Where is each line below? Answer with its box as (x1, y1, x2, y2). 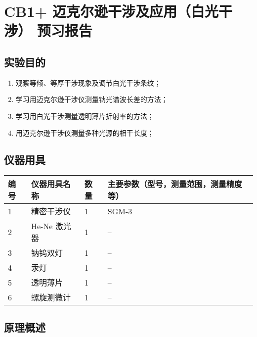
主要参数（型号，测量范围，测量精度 (107, 178, 242, 190)
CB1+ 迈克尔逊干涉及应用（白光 (4, 1, 219, 21)
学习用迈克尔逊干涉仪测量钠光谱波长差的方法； (15, 94, 168, 104)
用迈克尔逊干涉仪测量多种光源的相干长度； (15, 127, 154, 138)
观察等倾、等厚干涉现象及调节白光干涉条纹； (15, 77, 161, 88)
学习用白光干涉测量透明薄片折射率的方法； (15, 110, 154, 121)
